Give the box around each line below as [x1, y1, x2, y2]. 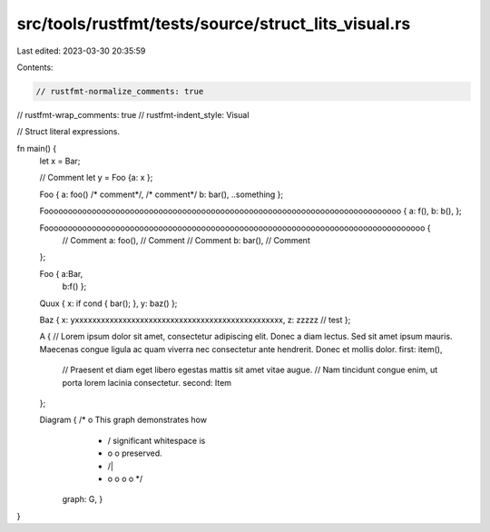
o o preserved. [107, 448, 162, 458]
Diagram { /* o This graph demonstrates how [39, 414, 208, 426]
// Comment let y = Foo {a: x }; [39, 172, 153, 183]
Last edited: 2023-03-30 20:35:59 [16, 45, 146, 56]
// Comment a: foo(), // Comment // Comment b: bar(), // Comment [62, 235, 310, 246]
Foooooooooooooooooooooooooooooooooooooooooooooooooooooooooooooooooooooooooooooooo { [39, 222, 431, 233]
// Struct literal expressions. [16, 126, 121, 137]
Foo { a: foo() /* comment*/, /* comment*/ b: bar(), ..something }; [39, 189, 284, 200]
